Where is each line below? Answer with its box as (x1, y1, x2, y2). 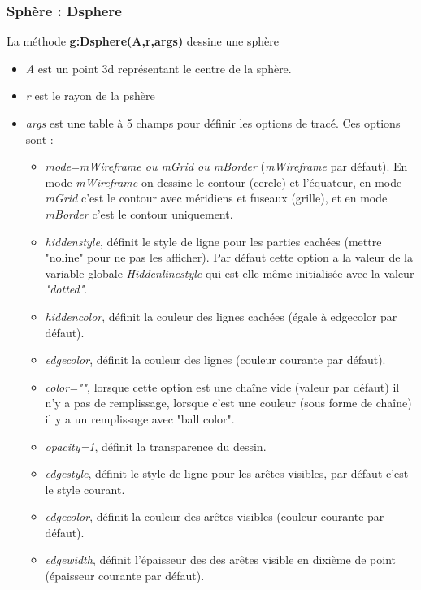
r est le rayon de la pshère (25, 87, 155, 104)
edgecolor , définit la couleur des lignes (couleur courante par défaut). (45, 351, 386, 368)
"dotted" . (45, 280, 88, 297)
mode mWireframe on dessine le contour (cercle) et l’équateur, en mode (45, 173, 402, 190)
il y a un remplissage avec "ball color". (45, 410, 235, 427)
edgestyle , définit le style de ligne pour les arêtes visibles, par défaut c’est (45, 465, 409, 482)
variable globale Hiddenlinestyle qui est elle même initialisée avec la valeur (45, 264, 414, 281)
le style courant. (45, 480, 125, 497)
